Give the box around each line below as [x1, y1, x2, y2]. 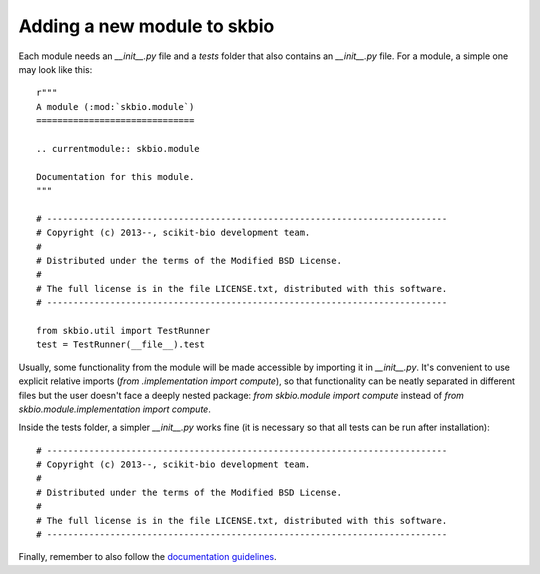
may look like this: [18, 63, 93, 75]
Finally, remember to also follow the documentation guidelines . [18, 551, 277, 563]
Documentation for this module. [36, 171, 195, 182]
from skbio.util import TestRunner [36, 325, 211, 336]
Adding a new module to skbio [18, 15, 275, 37]
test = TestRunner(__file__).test [36, 339, 205, 350]
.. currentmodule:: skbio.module [36, 143, 200, 154]
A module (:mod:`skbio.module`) [36, 101, 195, 112]
